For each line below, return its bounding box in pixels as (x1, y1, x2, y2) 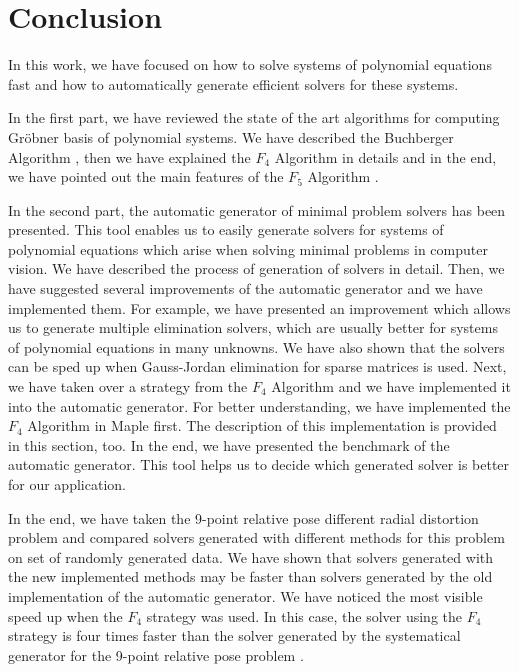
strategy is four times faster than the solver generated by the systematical (8, 625, 461, 646)
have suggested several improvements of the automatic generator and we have (8, 278, 483, 299)
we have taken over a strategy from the (8, 376, 248, 397)
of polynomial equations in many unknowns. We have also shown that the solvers (8, 336, 505, 357)
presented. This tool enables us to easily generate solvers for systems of (8, 219, 444, 240)
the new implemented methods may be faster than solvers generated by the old (8, 566, 493, 587)
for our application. (8, 474, 126, 494)
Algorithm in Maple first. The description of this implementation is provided (27, 415, 497, 436)
